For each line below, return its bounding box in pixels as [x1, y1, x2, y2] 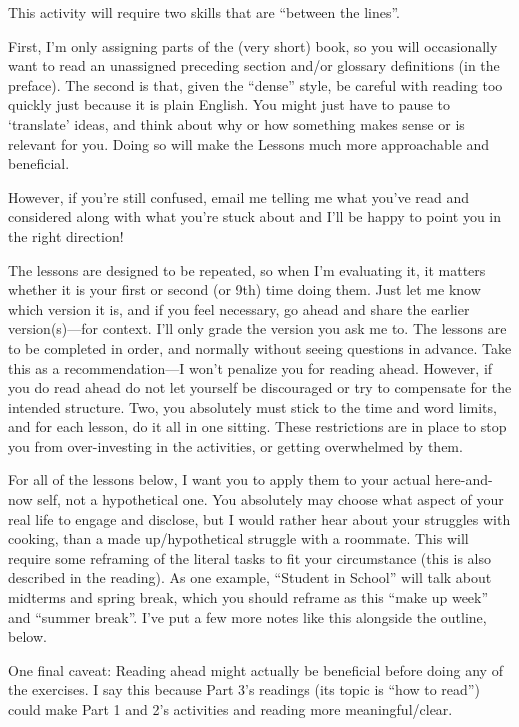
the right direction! [8, 225, 124, 246]
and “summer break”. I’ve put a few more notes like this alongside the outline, [8, 606, 487, 627]
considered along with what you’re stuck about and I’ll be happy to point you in [8, 206, 502, 227]
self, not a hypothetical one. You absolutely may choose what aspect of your [37, 489, 504, 510]
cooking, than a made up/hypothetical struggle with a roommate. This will [8, 528, 469, 549]
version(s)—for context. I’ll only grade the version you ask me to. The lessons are [8, 318, 507, 339]
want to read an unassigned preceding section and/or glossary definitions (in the [8, 55, 500, 76]
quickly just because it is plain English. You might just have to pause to [8, 94, 451, 115]
